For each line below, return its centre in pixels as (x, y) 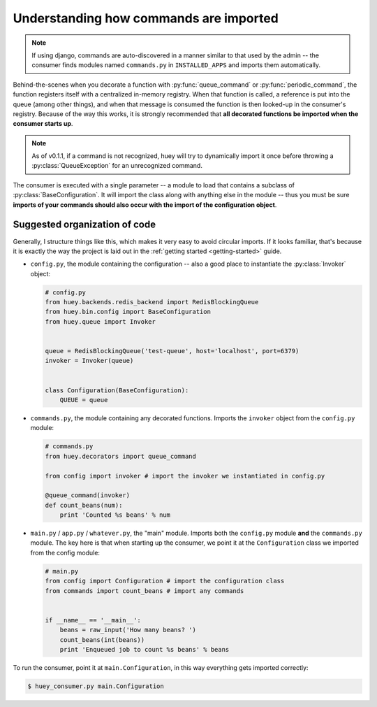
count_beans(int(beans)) (102, 640)
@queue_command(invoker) (88, 495)
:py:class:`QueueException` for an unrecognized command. (117, 166)
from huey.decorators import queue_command (121, 456)
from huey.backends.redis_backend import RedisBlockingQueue (152, 302)
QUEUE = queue (84, 400)
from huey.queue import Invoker (101, 321)
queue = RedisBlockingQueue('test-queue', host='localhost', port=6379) (172, 351)
